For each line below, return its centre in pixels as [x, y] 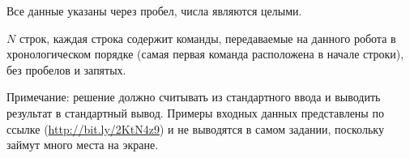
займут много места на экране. [83, 145]
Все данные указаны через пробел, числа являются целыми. [154, 11]
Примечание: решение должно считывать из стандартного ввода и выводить [194, 97]
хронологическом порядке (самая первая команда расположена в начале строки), [205, 54]
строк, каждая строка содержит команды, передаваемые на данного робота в [207, 38]
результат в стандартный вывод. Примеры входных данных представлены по [195, 112]
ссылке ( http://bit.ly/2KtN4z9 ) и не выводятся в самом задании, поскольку [195, 128]
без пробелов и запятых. [66, 69]
